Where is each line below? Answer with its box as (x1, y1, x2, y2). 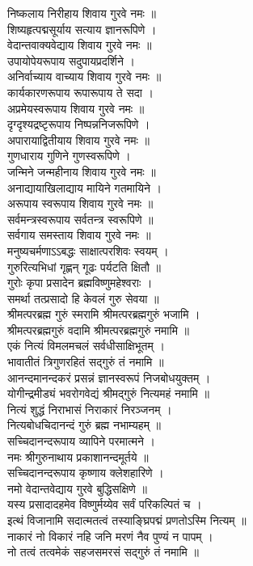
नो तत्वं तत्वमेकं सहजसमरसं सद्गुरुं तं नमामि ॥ (7, 543, 199, 560)
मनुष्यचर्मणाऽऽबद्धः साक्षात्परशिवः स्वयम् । (7, 242, 169, 259)
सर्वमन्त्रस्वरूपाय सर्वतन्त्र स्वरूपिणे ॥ (7, 210, 154, 227)
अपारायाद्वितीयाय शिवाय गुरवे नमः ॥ (7, 131, 150, 148)
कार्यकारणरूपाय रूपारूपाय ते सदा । (7, 83, 154, 100)
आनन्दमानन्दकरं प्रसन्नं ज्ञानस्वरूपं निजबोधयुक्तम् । (7, 369, 211, 386)
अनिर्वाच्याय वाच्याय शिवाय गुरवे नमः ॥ (7, 68, 162, 85)
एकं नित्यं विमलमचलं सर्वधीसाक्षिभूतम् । (7, 337, 165, 354)
